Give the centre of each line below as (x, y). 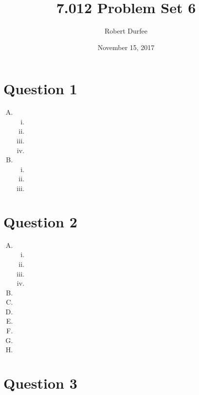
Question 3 (40, 383)
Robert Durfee (126, 31)
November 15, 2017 (126, 47)
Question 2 (40, 221)
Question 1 (40, 89)
